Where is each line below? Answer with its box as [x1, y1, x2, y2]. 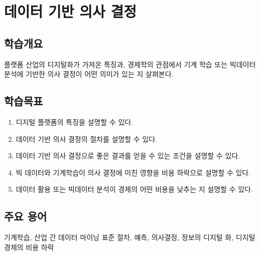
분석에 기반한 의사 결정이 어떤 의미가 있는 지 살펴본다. [4, 69, 174, 79]
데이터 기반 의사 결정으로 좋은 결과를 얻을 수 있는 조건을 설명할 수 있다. [16, 150, 240, 161]
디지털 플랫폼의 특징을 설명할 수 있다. [16, 116, 134, 127]
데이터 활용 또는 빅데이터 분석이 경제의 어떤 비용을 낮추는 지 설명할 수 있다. [16, 184, 253, 194]
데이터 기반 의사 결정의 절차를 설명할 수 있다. [16, 133, 158, 144]
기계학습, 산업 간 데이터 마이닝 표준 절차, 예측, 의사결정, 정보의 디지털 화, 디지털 [4, 232, 255, 242]
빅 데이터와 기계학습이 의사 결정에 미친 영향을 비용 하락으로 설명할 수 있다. [16, 167, 251, 177]
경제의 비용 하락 [4, 241, 54, 252]
